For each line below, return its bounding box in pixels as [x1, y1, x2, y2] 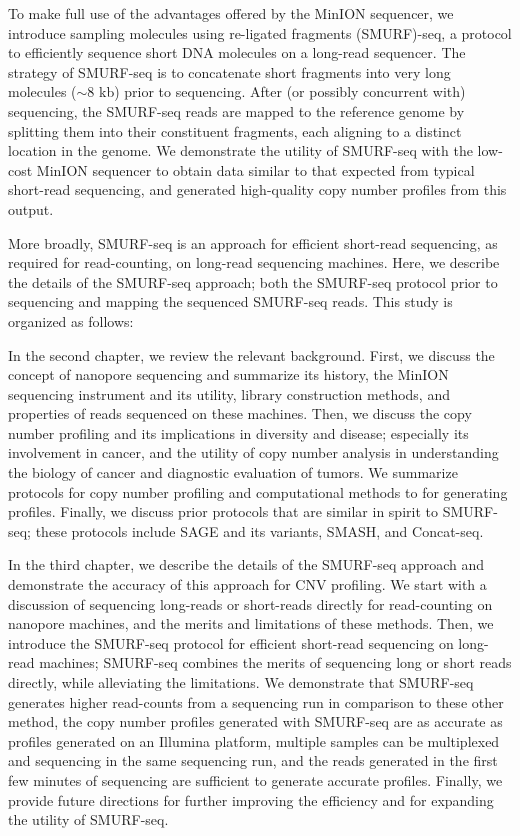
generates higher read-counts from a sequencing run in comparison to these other [8, 691, 504, 712]
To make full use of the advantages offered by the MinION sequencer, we [8, 3, 454, 23]
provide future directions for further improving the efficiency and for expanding [8, 789, 494, 810]
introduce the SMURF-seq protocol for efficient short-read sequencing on [8, 632, 454, 653]
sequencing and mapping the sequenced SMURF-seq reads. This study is [8, 291, 453, 312]
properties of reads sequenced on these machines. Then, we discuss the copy [8, 403, 472, 424]
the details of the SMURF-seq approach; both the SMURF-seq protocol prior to [8, 271, 498, 292]
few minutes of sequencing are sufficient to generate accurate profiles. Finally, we [8, 769, 503, 790]
